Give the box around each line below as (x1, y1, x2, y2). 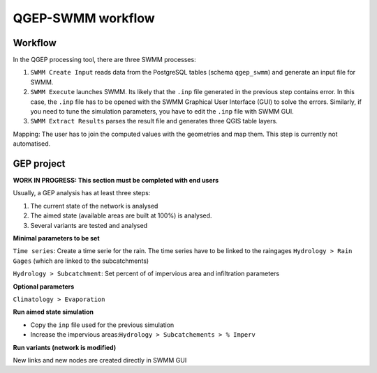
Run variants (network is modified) (13, 343, 117, 351)
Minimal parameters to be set (13, 234, 101, 243)
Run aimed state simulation (13, 307, 94, 317)
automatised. (13, 139, 51, 148)
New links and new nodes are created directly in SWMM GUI (13, 356, 187, 364)
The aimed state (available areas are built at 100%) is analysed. (30, 211, 212, 220)
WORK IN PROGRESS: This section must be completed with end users (13, 176, 219, 185)
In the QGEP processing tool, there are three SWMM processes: (13, 56, 196, 64)
